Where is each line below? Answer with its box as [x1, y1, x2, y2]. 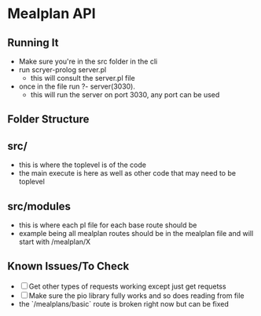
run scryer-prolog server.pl [18, 65, 107, 74]
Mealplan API [7, 5, 96, 23]
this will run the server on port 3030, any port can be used [30, 90, 220, 99]
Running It [7, 36, 59, 49]
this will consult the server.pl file [30, 74, 135, 82]
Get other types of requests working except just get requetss [28, 281, 226, 291]
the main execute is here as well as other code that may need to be [18, 169, 237, 178]
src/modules [7, 199, 72, 212]
